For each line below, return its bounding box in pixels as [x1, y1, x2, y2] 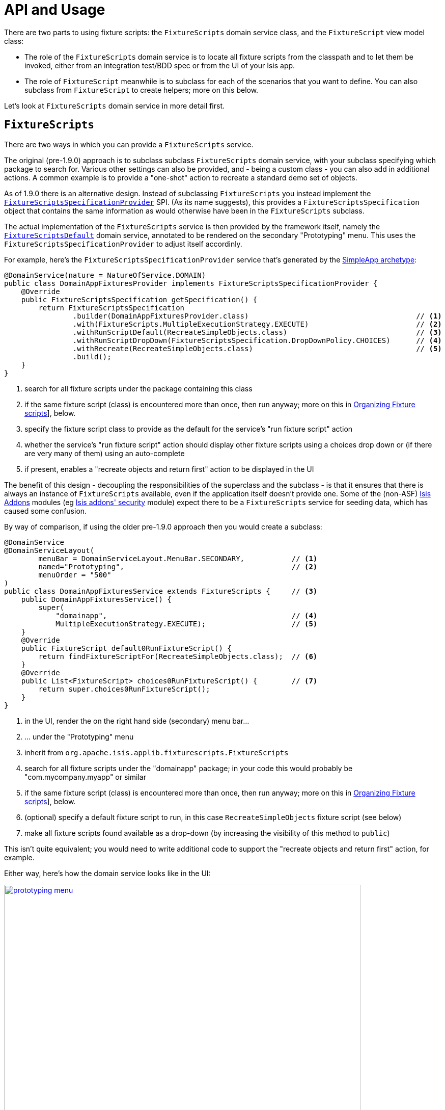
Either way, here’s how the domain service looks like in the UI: [4, 868, 211, 878]
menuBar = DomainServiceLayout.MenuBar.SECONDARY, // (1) [38, 554, 318, 563]
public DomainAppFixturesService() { [21, 595, 172, 603]
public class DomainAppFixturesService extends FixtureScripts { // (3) [4, 587, 318, 595]
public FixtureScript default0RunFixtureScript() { [21, 644, 232, 652]
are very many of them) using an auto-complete [24, 448, 185, 458]
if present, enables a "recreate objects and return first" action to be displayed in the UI [24, 464, 314, 473]
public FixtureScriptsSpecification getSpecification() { [21, 295, 258, 304]
